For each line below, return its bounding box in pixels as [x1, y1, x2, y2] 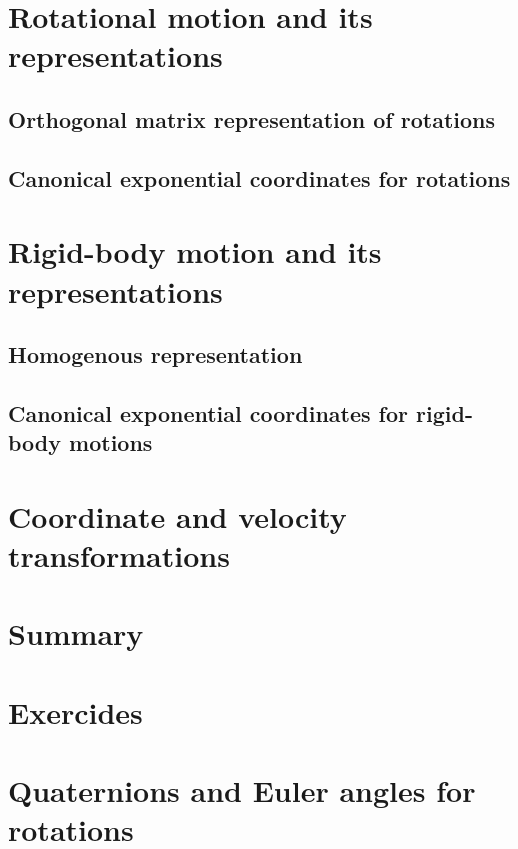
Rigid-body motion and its [8, 231, 382, 272]
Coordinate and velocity [8, 495, 347, 536]
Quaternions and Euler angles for [8, 770, 476, 811]
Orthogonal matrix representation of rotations [8, 103, 496, 134]
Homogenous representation [8, 339, 303, 370]
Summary [8, 613, 144, 654]
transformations [8, 535, 230, 576]
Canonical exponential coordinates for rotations [8, 162, 511, 193]
